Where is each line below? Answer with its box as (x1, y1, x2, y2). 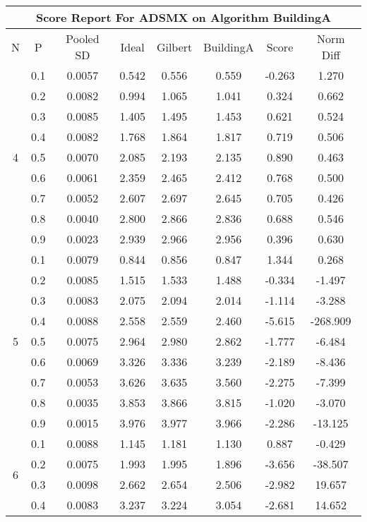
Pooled (66, 30, 100, 47)
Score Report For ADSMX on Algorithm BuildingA (35, 9, 332, 25)
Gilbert (156, 38, 193, 55)
